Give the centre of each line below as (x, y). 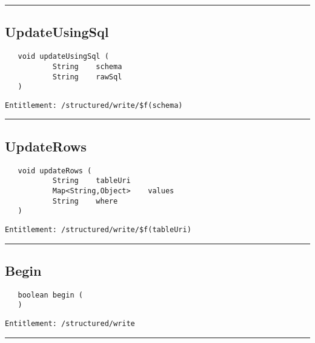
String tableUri (91, 181)
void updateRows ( (55, 171)
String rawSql (87, 77)
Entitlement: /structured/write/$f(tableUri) (98, 229)
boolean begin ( (50, 295)
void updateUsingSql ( (63, 57)
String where (85, 201)
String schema (87, 66)
